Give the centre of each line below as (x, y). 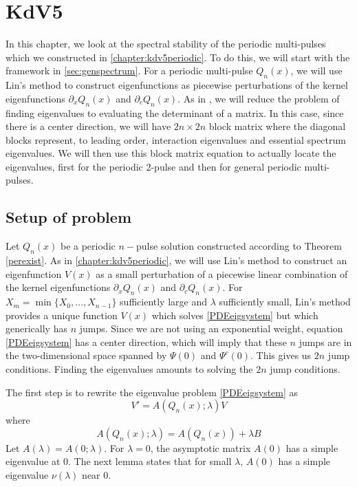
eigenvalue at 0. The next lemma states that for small (119, 461)
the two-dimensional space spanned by (86, 355)
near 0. (97, 474)
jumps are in (325, 342)
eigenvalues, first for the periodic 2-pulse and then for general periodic (153, 166)
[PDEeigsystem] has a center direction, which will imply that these (146, 342)
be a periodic (88, 246)
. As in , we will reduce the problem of (259, 98)
